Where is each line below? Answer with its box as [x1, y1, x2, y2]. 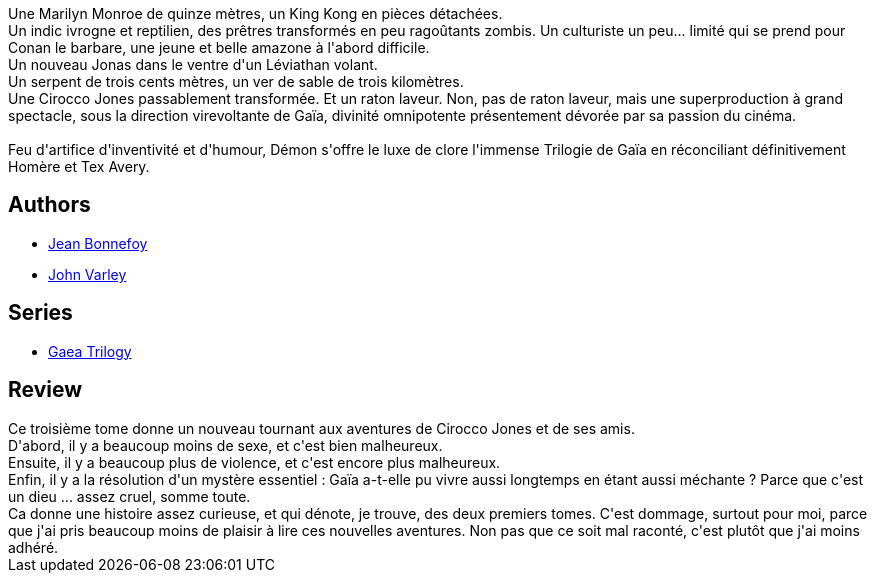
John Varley [48, 265, 127, 283]
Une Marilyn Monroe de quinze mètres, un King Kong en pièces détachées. [8, 5, 503, 22]
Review [8, 377, 83, 403]
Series [8, 300, 73, 326]
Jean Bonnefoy [48, 234, 148, 252]
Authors [8, 192, 91, 218]
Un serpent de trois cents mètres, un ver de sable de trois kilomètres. [8, 73, 464, 90]
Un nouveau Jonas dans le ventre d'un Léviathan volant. [8, 56, 378, 73]
